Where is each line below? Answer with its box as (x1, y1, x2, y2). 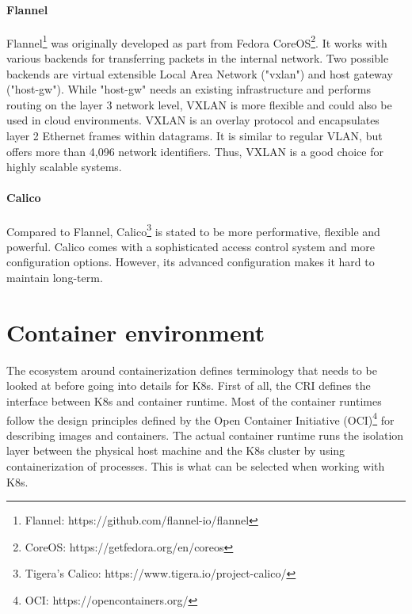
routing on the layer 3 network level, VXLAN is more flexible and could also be (6, 96, 392, 113)
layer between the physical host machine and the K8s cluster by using (6, 442, 345, 459)
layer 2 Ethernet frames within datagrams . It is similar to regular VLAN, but (6, 128, 383, 144)
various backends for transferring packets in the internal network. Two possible (6, 50, 389, 67)
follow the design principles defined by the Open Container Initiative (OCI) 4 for (6, 409, 395, 428)
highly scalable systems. (6, 158, 122, 175)
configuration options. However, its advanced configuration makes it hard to (6, 254, 375, 270)
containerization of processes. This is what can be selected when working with (6, 457, 385, 474)
